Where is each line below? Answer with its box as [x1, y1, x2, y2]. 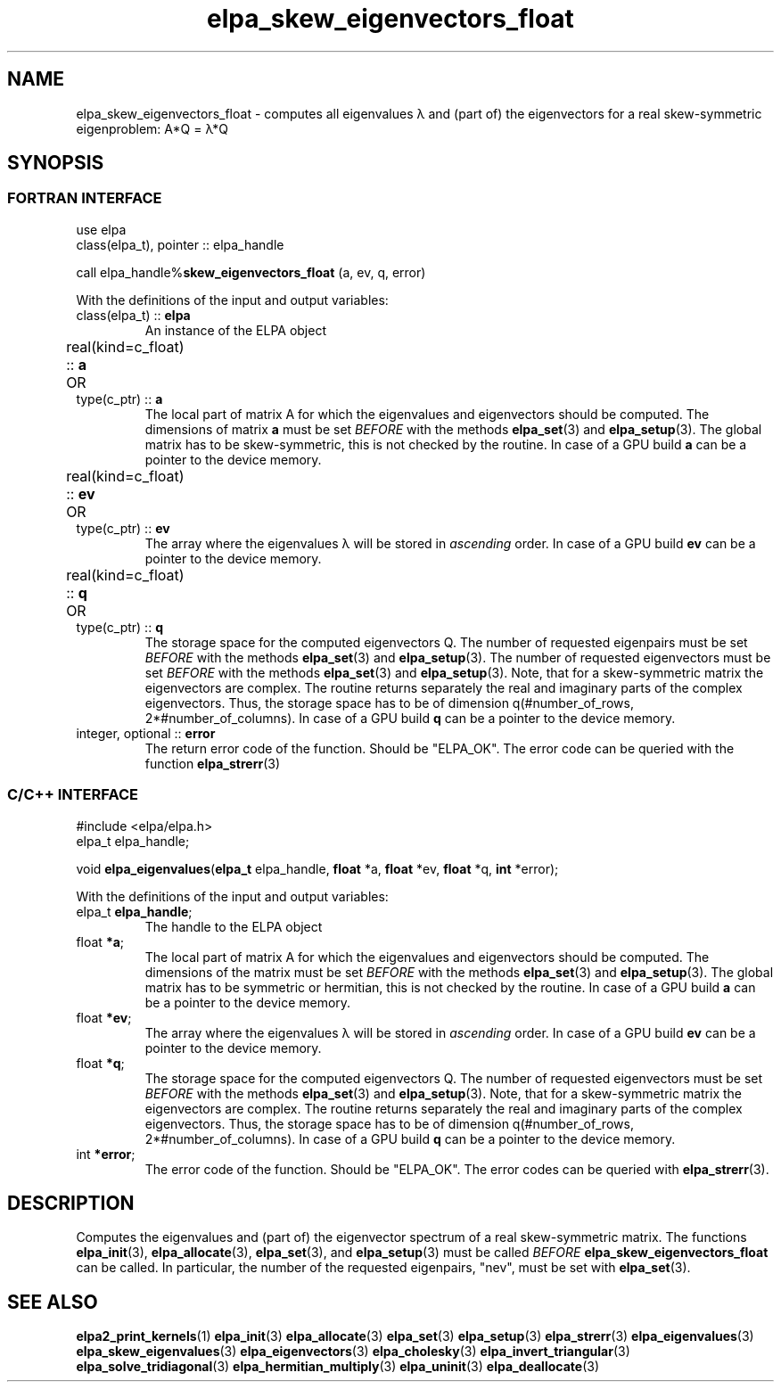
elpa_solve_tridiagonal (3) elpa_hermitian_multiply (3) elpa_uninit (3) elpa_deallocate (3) [76, 1359, 599, 1375]
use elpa [76, 221, 127, 237]
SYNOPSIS [7, 152, 104, 175]
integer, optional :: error [76, 725, 216, 741]
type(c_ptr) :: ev [76, 520, 170, 536]
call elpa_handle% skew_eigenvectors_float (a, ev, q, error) [76, 264, 426, 280]
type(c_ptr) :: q [76, 619, 163, 635]
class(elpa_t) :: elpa [76, 307, 191, 323]
